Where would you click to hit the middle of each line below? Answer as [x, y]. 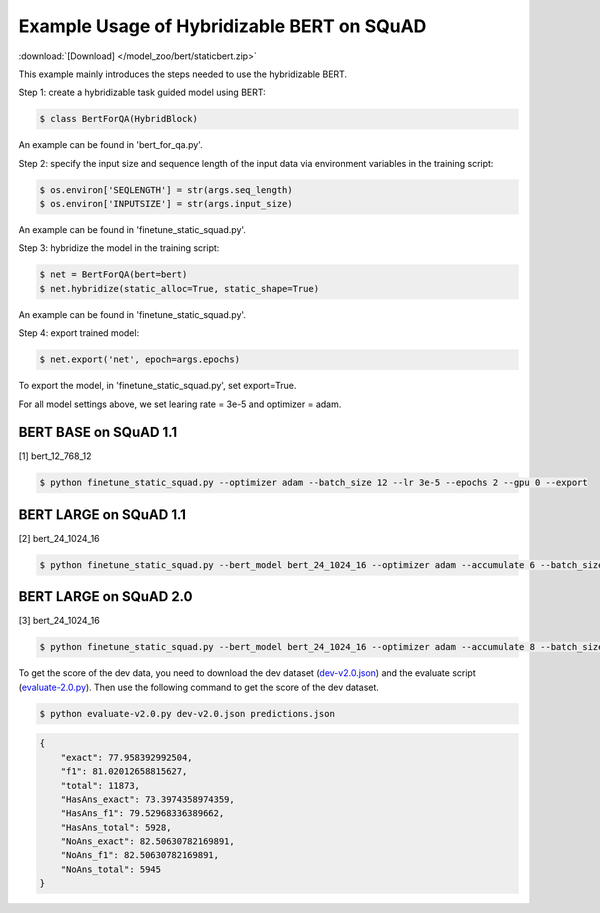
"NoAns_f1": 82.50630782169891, [140, 855]
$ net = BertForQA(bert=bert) [113, 274]
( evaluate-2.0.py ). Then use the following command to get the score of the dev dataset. [199, 687]
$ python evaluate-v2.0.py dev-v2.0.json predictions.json [187, 713]
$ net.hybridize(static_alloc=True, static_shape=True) [179, 288]
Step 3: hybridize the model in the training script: [119, 248]
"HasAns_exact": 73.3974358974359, [147, 799]
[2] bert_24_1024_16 [59, 538]
